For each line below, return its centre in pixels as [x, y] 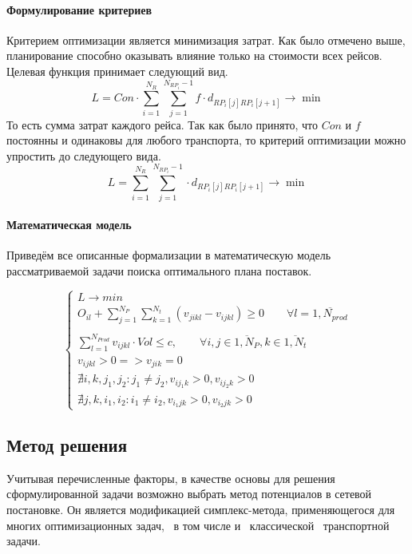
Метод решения [67, 445]
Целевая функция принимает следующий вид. [117, 71]
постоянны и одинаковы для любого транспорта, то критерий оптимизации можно [206, 140]
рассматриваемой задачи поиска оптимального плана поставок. [159, 271]
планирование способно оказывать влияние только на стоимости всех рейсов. [194, 55]
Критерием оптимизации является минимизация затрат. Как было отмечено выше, [206, 40]
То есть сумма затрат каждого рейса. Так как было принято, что [162, 124]
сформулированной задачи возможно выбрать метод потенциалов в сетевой [189, 494]
